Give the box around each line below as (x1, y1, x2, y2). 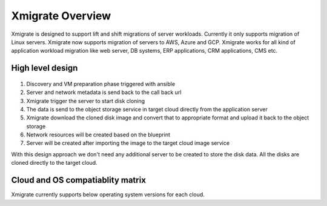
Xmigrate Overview (11, 9, 111, 22)
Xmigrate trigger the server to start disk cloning (26, 97, 145, 104)
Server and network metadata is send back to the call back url (26, 88, 182, 96)
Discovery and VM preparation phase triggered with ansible (26, 80, 176, 87)
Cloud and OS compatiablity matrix (11, 175, 147, 185)
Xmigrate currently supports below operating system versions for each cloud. (11, 191, 205, 198)
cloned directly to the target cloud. (11, 159, 97, 167)
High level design (11, 63, 78, 73)
